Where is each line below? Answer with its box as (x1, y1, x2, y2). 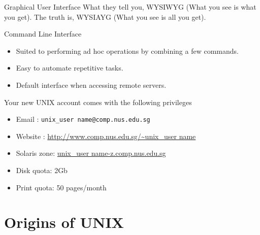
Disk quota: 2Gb (16, 165, 68, 175)
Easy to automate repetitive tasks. (16, 62, 123, 73)
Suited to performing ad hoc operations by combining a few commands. (16, 45, 239, 56)
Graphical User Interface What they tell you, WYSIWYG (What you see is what (4, 2, 256, 12)
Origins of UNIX (4, 212, 124, 232)
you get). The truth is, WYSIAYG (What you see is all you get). (4, 11, 206, 22)
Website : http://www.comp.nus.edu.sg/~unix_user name (16, 130, 196, 141)
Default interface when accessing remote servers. (16, 79, 167, 90)
